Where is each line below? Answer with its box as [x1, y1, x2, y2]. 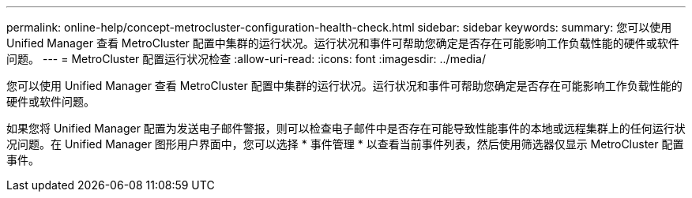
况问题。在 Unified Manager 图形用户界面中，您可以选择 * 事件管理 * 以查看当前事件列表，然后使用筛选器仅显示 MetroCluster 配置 [6, 137, 684, 151]
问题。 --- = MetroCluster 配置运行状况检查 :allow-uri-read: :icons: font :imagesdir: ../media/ [6, 52, 486, 65]
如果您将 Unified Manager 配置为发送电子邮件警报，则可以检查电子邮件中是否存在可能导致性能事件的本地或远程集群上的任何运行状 [6, 121, 686, 135]
